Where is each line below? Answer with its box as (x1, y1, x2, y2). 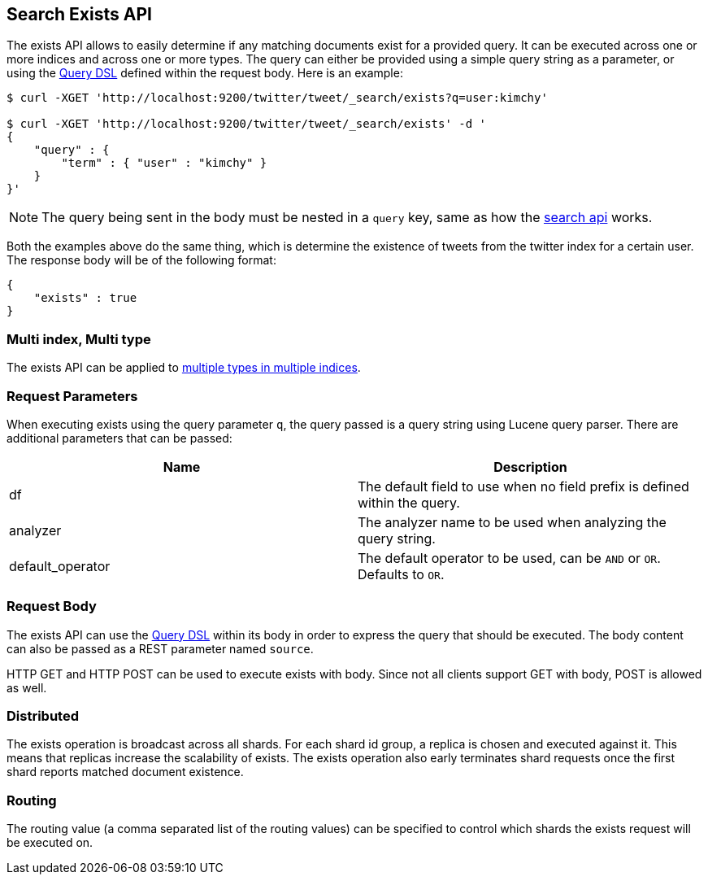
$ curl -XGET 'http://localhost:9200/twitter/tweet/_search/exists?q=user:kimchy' (7, 91, 548, 105)
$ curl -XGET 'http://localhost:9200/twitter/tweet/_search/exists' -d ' (7, 117, 487, 131)
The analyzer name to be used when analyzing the (358, 513, 667, 530)
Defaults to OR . (358, 565, 445, 582)
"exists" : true (33, 291, 137, 305)
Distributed (7, 708, 79, 725)
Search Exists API (7, 4, 152, 24)
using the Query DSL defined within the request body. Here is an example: (7, 66, 403, 81)
